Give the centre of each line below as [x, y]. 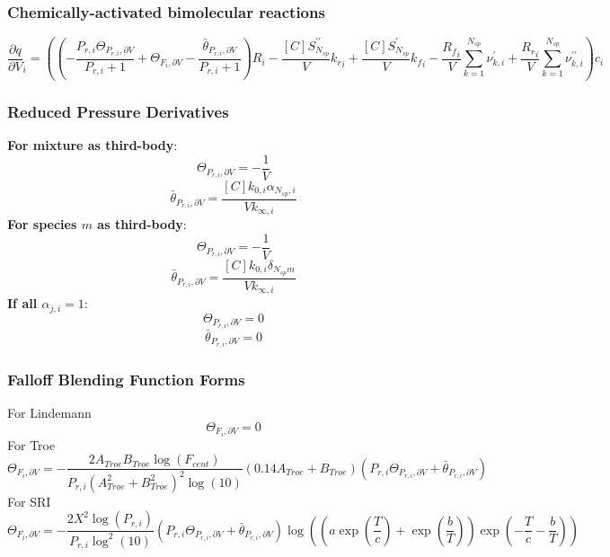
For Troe [31, 444]
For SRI [29, 501]
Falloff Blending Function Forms [126, 379]
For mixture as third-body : [93, 145]
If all [22, 303]
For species [42, 224]
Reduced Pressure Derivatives [118, 111]
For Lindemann [49, 413]
